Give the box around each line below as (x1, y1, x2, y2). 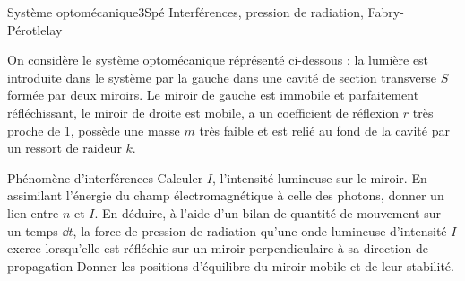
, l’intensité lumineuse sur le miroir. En (212, 168, 427, 187)
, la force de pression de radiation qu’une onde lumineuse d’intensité (73, 221, 447, 240)
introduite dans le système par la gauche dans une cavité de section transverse (7, 67, 436, 86)
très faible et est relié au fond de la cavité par (199, 120, 450, 139)
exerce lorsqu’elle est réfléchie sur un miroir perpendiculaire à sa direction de (7, 239, 429, 258)
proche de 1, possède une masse (7, 120, 180, 139)
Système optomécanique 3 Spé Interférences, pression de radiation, (7, 3, 364, 21)
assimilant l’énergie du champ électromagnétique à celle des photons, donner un (7, 186, 444, 205)
